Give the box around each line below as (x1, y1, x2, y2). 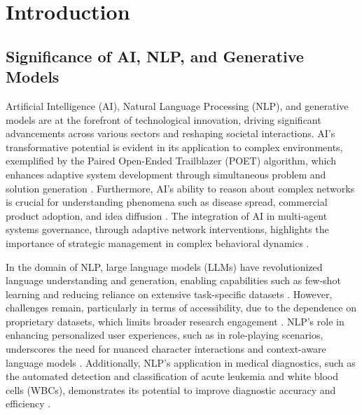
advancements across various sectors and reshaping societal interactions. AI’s (6, 126, 335, 141)
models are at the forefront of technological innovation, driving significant (6, 112, 321, 127)
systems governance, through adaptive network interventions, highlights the (6, 222, 329, 237)
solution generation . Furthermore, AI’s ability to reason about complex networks (6, 181, 355, 195)
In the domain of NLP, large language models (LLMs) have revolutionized (6, 259, 323, 274)
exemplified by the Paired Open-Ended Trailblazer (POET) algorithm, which (6, 153, 336, 168)
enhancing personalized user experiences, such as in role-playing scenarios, (6, 328, 323, 342)
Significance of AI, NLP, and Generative (6, 45, 304, 66)
